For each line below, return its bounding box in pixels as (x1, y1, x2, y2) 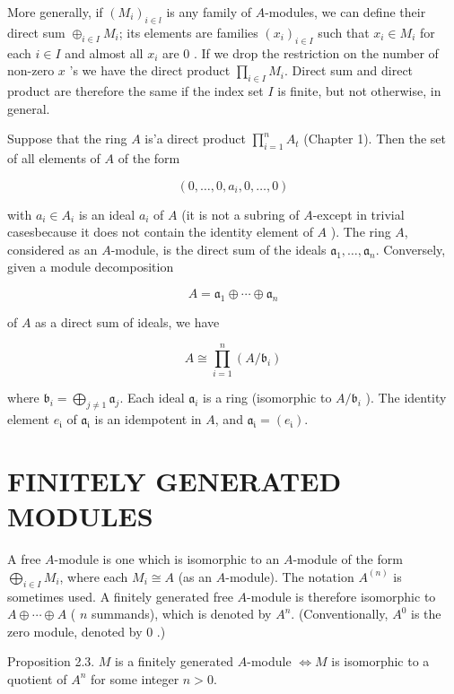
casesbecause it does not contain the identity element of (7, 222, 313, 241)
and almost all (65, 43, 144, 62)
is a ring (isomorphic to (203, 388, 332, 407)
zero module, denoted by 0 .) (7, 621, 166, 640)
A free (7, 550, 41, 568)
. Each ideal (119, 388, 185, 407)
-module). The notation (225, 567, 354, 586)
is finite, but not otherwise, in (277, 81, 441, 100)
